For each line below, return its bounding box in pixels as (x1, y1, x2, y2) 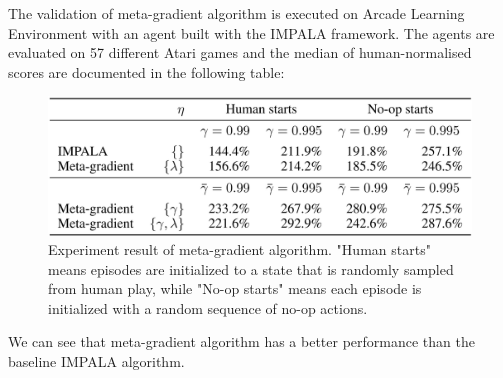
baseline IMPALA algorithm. (8, 351, 185, 372)
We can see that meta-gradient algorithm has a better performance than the (8, 331, 475, 352)
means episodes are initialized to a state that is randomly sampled (48, 258, 454, 279)
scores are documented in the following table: (8, 61, 285, 82)
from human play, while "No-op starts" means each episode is (48, 278, 422, 299)
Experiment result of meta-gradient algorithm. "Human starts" (48, 239, 431, 260)
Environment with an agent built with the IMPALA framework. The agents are (8, 22, 495, 43)
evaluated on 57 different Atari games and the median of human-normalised (8, 42, 472, 63)
